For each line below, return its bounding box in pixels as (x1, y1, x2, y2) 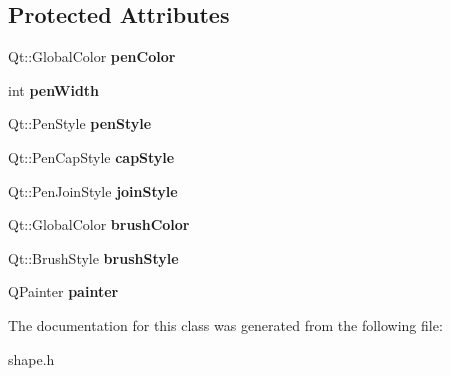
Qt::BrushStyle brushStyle (8, 247, 179, 268)
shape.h (8, 348, 55, 369)
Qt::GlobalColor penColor (8, 46, 176, 67)
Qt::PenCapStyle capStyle (8, 146, 175, 167)
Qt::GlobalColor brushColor (8, 214, 190, 235)
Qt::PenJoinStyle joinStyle (8, 180, 178, 201)
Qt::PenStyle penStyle (8, 113, 152, 134)
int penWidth (8, 79, 100, 100)
